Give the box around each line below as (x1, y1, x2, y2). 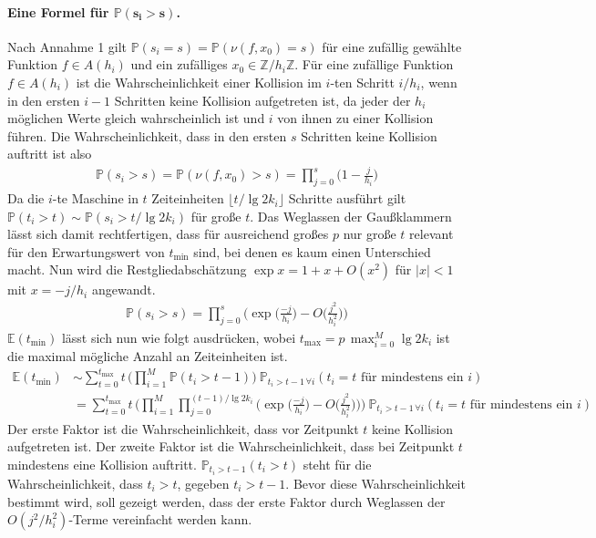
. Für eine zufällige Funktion (294, 55, 454, 74)
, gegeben (177, 473, 230, 492)
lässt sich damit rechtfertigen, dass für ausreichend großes (7, 224, 329, 243)
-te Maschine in (52, 189, 139, 208)
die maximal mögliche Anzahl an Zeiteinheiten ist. (7, 347, 288, 365)
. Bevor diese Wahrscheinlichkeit (285, 473, 466, 492)
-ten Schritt (330, 72, 395, 91)
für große (190, 206, 241, 225)
